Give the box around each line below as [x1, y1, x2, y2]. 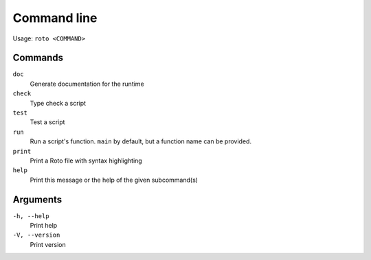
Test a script [30, 118, 65, 126]
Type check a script [30, 99, 86, 107]
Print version [30, 240, 67, 248]
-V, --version [12, 231, 60, 239]
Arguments [12, 193, 63, 205]
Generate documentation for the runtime [30, 80, 144, 88]
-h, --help [12, 212, 49, 220]
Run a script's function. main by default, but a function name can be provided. [30, 137, 252, 145]
